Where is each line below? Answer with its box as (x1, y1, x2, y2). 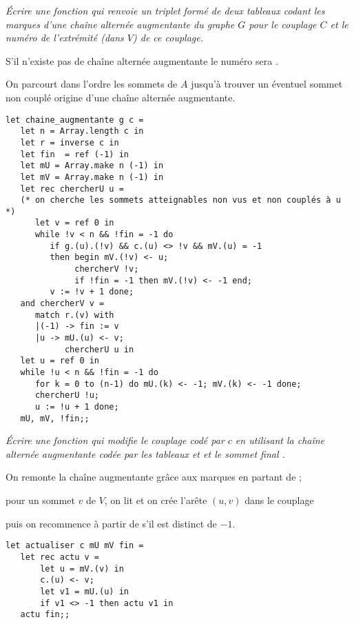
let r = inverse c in (20, 137, 119, 148)
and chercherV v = (20, 299, 105, 309)
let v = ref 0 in (34, 218, 114, 228)
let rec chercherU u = (20, 183, 124, 194)
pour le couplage (249, 17, 317, 31)
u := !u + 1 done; (34, 401, 119, 412)
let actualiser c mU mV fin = (6, 541, 144, 551)
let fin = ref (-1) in (20, 149, 129, 159)
